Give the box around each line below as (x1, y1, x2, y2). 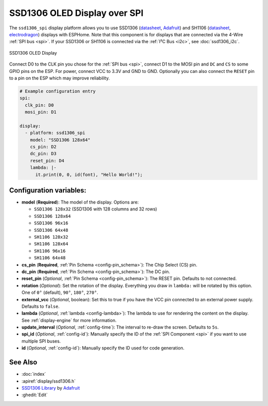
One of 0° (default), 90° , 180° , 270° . (21, 289, 99, 295)
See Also (9, 358, 37, 367)
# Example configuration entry (19, 88, 96, 94)
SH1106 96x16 (34, 248, 66, 254)
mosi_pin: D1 (25, 109, 57, 115)
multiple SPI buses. (21, 338, 61, 344)
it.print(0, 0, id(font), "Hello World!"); (35, 172, 143, 177)
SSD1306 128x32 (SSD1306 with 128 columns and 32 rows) (34, 206, 157, 212)
